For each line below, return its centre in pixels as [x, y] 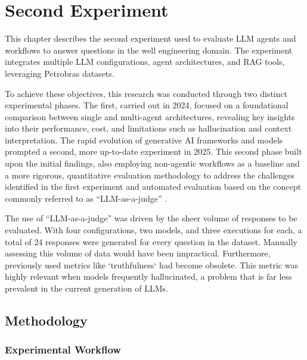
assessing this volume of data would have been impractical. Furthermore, [138, 253]
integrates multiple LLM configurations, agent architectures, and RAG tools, [145, 62]
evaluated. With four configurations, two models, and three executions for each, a [153, 230]
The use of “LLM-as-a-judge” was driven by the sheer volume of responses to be [151, 218]
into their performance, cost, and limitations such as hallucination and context [148, 128]
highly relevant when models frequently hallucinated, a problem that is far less [148, 276]
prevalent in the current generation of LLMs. [87, 288]
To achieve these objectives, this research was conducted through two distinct [146, 93]
